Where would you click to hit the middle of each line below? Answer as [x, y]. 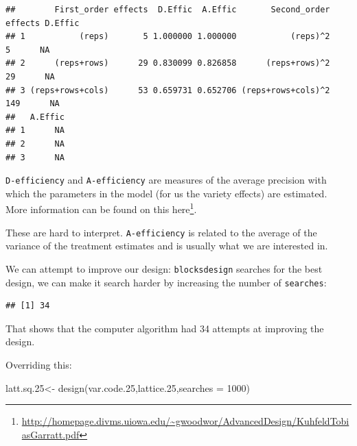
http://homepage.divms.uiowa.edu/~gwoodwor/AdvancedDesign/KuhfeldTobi [185, 421]
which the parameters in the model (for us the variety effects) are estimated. [166, 193]
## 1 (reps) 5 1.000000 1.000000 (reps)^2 [168, 37]
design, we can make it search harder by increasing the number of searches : [166, 282]
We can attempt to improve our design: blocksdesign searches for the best [164, 268]
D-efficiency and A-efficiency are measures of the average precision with [166, 180]
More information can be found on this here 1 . [101, 208]
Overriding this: [39, 364]
